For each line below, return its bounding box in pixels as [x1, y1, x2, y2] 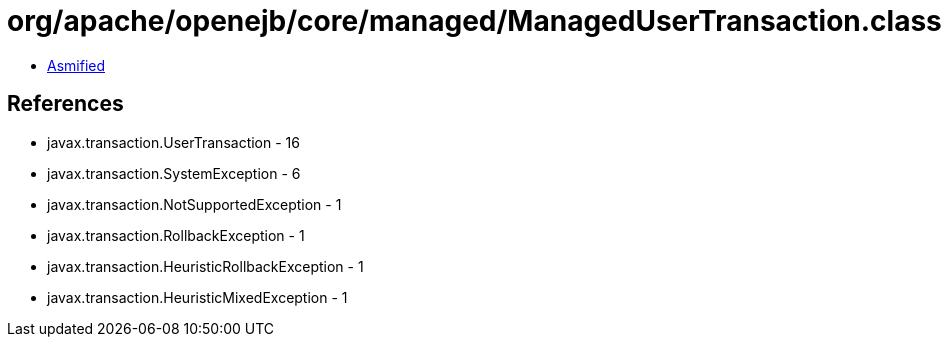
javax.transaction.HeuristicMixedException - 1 [47, 288, 348, 306]
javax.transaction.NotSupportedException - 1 [47, 195, 342, 213]
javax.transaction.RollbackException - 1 [47, 226, 305, 244]
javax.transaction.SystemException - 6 [47, 164, 301, 182]
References [7, 91, 124, 117]
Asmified [47, 56, 106, 74]
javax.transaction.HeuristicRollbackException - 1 [47, 257, 364, 275]
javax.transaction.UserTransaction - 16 [47, 133, 300, 151]
